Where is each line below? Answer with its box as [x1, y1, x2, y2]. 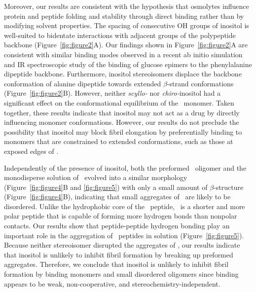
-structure [214, 182, 244, 192]
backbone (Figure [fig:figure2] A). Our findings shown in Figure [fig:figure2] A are [4, 39, 248, 50]
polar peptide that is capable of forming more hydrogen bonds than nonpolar [4, 211, 237, 221]
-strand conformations [167, 78, 234, 88]
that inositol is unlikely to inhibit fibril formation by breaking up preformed [4, 249, 233, 259]
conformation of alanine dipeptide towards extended [4, 78, 161, 88]
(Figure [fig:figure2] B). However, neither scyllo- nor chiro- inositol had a [4, 88, 220, 98]
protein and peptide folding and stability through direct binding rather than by [4, 10, 244, 21]
